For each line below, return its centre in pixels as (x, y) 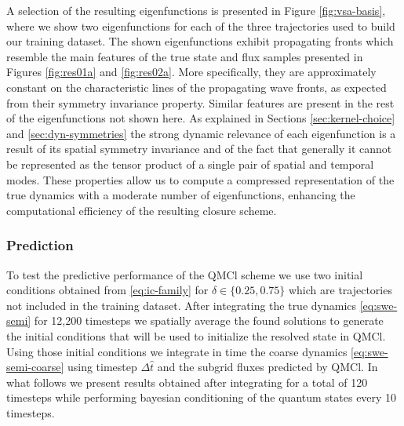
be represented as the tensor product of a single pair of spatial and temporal (190, 164)
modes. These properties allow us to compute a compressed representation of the (200, 179)
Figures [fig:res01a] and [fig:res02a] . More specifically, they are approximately (191, 72)
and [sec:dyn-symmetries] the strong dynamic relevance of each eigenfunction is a (201, 133)
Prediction (40, 245)
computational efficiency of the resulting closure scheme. (142, 210)
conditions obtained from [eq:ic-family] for (107, 290)
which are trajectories (340, 290)
